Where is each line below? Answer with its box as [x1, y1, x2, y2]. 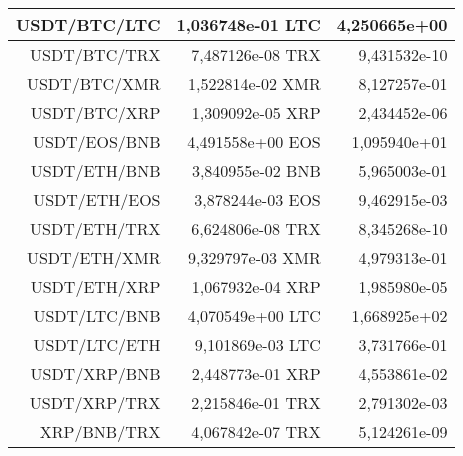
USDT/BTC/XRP [30, 101, 161, 124]
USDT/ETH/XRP [30, 275, 161, 298]
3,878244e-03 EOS [194, 188, 321, 211]
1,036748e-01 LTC [176, 13, 321, 36]
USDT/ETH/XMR [26, 246, 161, 269]
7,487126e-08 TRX [191, 43, 321, 66]
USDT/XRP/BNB [30, 362, 161, 385]
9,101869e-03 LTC [194, 333, 321, 356]
